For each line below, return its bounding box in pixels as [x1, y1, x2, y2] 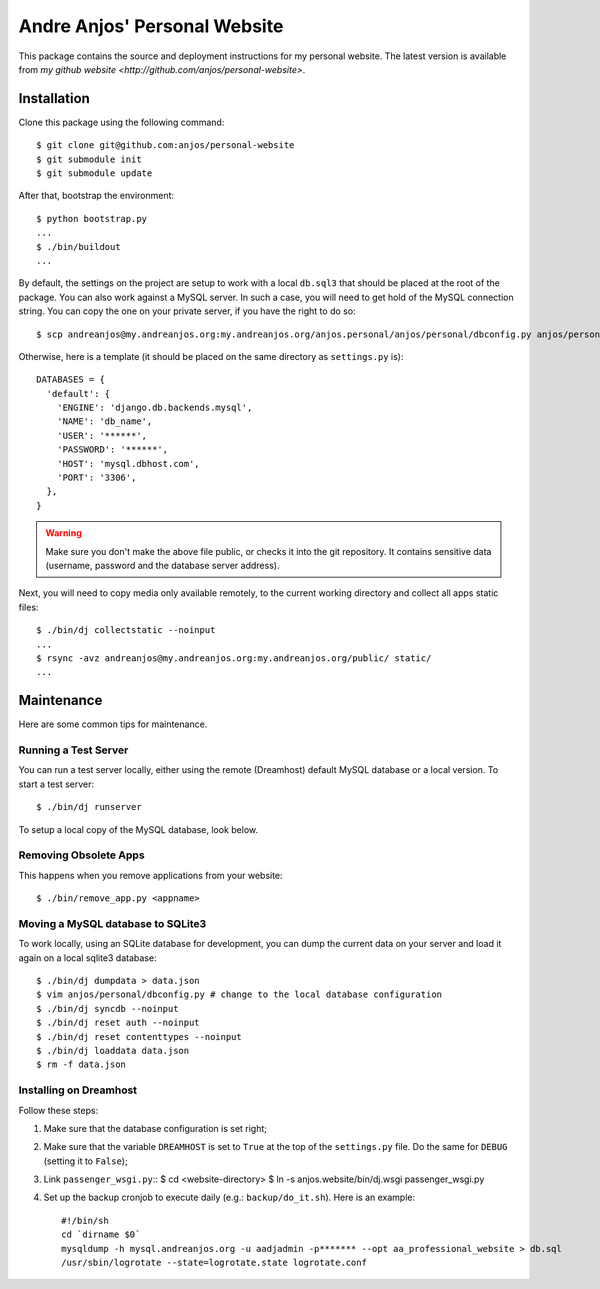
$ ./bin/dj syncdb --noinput [36, 1003, 179, 1014]
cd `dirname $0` [61, 1229, 141, 1240]
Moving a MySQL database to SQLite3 [18, 916, 207, 930]
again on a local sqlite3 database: [18, 951, 157, 964]
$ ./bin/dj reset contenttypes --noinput [36, 1031, 242, 1042]
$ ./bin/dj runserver [36, 801, 142, 813]
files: [18, 601, 39, 613]
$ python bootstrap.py [36, 213, 148, 224]
